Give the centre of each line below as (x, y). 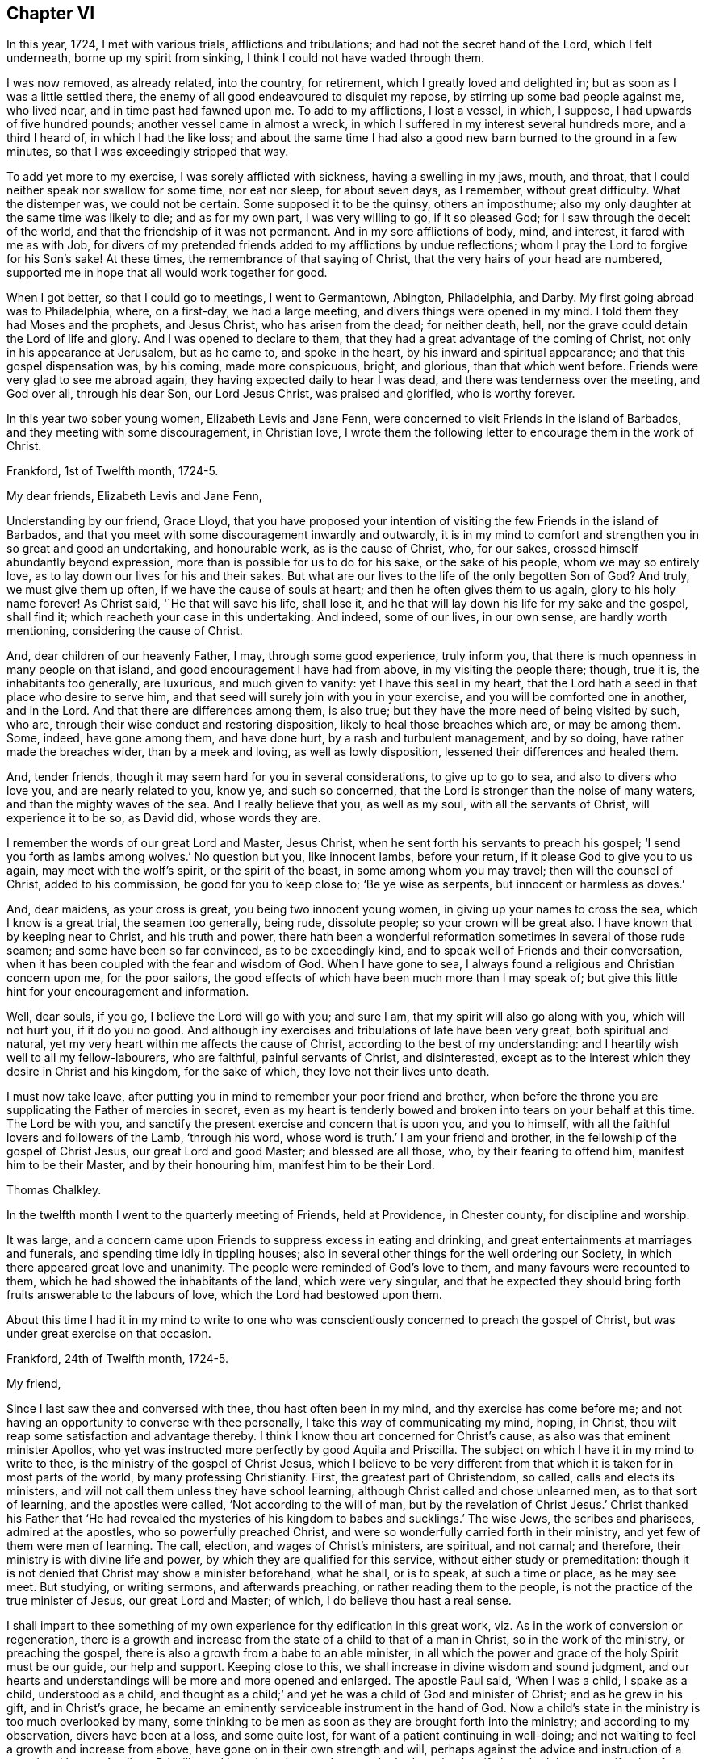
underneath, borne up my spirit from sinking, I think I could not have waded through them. (246, 58)
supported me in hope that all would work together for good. (167, 273)
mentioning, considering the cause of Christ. (125, 631)
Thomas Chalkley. (54, 1190)
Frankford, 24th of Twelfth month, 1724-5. (117, 1359)
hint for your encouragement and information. (128, 992)
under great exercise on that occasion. (109, 1334)
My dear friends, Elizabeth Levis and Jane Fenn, (134, 496)
